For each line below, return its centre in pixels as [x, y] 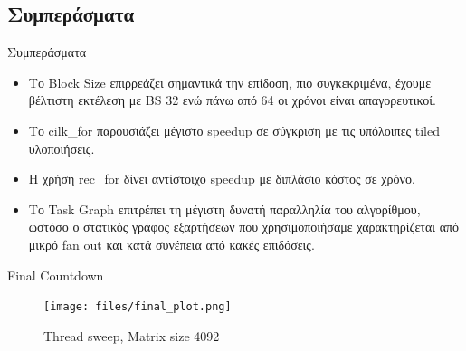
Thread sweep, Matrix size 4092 [132, 335]
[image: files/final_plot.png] [138, 307]
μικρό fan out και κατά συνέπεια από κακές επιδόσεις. [171, 244]
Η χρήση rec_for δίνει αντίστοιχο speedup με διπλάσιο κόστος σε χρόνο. [222, 179]
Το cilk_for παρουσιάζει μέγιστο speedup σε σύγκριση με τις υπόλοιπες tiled [234, 130]
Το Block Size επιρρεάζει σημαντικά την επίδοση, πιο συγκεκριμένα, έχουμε [230, 82]
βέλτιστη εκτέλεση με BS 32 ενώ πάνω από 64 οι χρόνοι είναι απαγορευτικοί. [232, 100]
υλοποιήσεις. [62, 148]
